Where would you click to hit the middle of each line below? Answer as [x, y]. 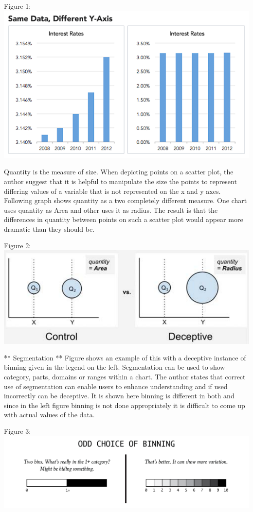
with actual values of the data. [49, 415]
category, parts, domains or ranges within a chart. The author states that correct [125, 376]
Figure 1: [18, 6]
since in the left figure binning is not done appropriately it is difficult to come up [125, 405]
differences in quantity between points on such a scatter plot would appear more [124, 219]
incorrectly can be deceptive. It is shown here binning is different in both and [119, 396]
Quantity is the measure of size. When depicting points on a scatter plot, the [119, 172]
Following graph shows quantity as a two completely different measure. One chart [126, 200]
